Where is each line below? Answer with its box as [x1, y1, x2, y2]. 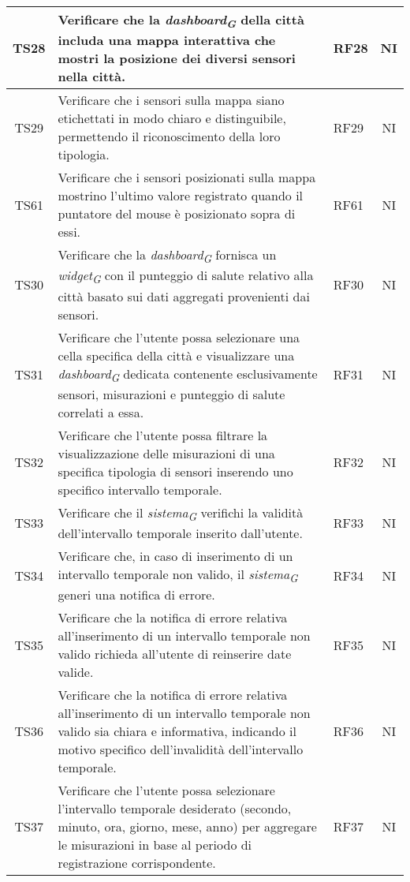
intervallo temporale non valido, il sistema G [58, 564, 298, 586]
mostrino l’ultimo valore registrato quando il [58, 186, 304, 205]
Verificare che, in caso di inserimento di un [58, 546, 293, 565]
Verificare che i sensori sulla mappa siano [58, 91, 285, 110]
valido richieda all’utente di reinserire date [58, 645, 292, 663]
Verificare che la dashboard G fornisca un [58, 245, 277, 267]
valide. [58, 663, 94, 682]
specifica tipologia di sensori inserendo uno [58, 462, 293, 480]
